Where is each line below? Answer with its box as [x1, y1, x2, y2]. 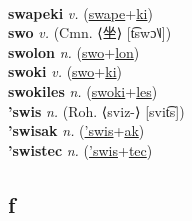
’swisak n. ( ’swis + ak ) [8, 120, 145, 141]
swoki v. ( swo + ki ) [8, 61, 122, 82]
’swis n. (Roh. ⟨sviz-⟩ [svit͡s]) [8, 100, 185, 121]
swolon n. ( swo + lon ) [8, 41, 140, 62]
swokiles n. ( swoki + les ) [8, 80, 158, 101]
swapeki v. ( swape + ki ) [8, 2, 153, 23]
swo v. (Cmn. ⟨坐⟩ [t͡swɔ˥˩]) [8, 22, 172, 43]
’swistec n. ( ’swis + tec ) [8, 139, 153, 160]
